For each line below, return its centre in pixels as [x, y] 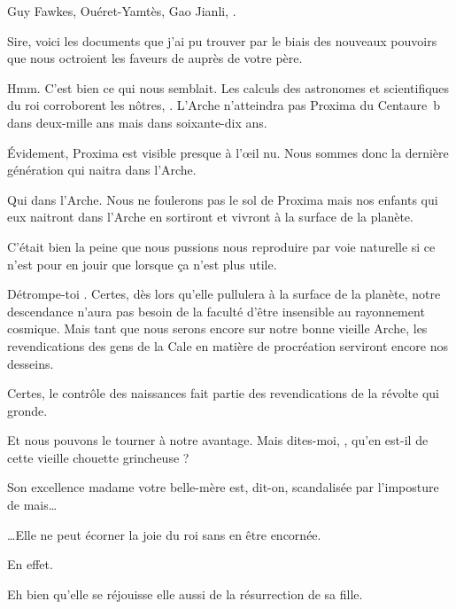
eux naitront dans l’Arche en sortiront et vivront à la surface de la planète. [210, 217]
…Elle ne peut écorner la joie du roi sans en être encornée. [164, 534]
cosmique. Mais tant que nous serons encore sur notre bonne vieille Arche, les [217, 328]
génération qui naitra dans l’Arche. [102, 170]
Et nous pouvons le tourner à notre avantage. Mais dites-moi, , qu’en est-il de [218, 440]
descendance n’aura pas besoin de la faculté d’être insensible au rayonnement [216, 311]
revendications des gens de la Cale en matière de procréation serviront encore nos [228, 345]
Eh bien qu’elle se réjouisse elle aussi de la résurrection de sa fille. [185, 593]
